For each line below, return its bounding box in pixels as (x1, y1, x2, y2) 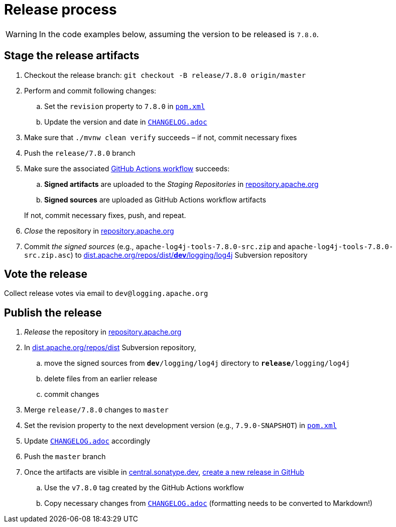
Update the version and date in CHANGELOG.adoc (44, 117, 207, 126)
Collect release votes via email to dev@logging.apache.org (4, 289, 208, 298)
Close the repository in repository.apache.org (24, 226, 174, 235)
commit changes (44, 390, 99, 399)
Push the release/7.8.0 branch (24, 148, 136, 157)
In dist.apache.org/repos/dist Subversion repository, (24, 343, 196, 352)
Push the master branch (24, 452, 106, 461)
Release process (4, 1, 117, 18)
